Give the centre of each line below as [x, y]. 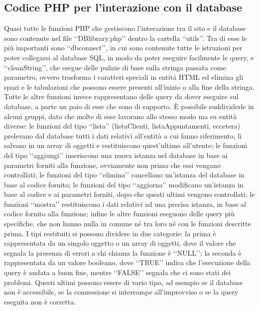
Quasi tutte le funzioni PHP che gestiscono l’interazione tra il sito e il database [125, 28]
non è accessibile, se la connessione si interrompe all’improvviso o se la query [121, 292]
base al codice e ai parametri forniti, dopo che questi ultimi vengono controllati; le [129, 194]
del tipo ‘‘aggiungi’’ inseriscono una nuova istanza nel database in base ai [116, 155]
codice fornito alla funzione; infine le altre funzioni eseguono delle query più [120, 214]
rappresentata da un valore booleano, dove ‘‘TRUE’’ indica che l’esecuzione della [127, 262]
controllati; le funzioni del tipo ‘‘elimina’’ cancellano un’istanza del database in [124, 175]
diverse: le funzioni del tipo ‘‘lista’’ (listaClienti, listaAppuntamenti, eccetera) [122, 126]
